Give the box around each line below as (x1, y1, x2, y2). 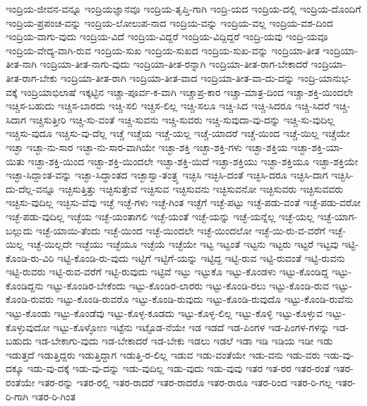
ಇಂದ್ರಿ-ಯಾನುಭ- (297, 70, 351, 85)
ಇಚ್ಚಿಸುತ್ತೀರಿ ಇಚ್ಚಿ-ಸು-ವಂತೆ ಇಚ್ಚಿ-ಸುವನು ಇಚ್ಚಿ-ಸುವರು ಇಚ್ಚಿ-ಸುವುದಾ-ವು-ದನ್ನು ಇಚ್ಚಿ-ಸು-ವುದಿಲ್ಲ (29, 112, 335, 126)
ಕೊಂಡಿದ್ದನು (6, 277, 44, 292)
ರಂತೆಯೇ (6, 375, 35, 390)
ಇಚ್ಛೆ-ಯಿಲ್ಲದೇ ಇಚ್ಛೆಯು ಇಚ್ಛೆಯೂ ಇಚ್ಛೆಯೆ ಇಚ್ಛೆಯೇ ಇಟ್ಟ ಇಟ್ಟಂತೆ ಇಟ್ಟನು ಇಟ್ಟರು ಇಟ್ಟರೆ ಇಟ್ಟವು (27, 237, 339, 251)
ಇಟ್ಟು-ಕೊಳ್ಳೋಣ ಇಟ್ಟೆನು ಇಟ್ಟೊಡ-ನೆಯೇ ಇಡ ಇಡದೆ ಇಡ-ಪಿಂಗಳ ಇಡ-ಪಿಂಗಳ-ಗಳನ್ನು (53, 319, 330, 334)
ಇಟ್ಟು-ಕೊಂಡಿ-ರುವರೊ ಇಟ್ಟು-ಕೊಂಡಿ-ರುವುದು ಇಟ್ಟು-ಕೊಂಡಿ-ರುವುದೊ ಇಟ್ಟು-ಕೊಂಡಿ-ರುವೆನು (56, 292, 354, 306)
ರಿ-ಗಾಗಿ (6, 388, 29, 403)
